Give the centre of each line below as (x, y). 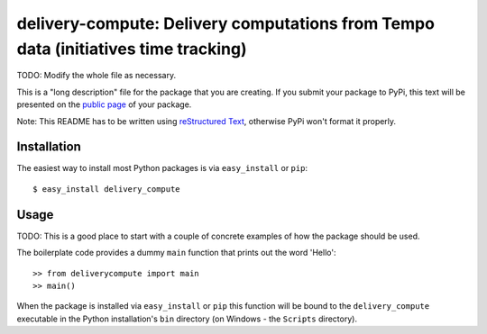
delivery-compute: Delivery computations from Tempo (225, 23)
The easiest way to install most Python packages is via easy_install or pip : (162, 168)
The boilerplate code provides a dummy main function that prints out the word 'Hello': (176, 253)
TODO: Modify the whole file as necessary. (96, 76)
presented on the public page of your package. (104, 104)
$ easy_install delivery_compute (106, 189)
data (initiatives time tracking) (132, 49)
